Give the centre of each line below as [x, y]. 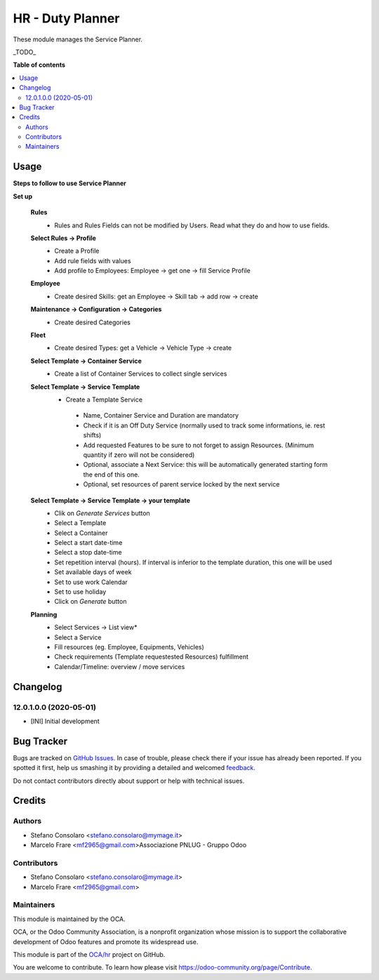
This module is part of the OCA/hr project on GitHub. [89, 954]
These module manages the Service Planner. [78, 39]
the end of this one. [111, 475]
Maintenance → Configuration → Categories [96, 310]
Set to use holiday [80, 592]
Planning [44, 614]
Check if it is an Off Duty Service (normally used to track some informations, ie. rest [204, 425]
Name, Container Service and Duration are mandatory [161, 416]
